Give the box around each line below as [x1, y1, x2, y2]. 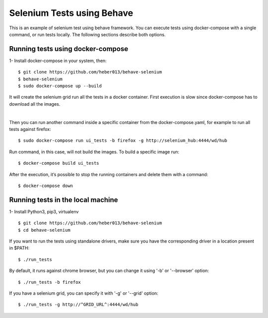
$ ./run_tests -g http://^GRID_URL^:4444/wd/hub [18, 302, 138, 308]
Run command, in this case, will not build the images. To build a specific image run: [9, 149, 180, 155]
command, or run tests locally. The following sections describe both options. [9, 31, 166, 37]
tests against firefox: [9, 126, 51, 132]
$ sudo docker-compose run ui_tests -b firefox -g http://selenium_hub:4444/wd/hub [18, 138, 228, 143]
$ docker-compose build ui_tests [18, 160, 99, 166]
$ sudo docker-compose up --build [18, 83, 102, 89]
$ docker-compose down [18, 183, 73, 189]
